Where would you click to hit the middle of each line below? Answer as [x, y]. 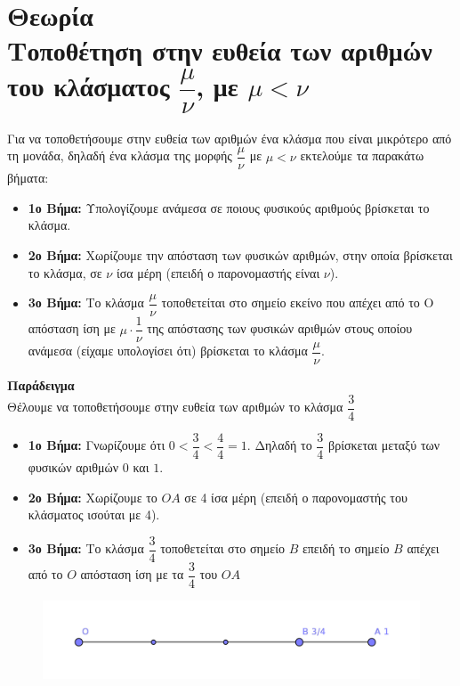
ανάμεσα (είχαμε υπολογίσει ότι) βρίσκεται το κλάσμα [168, 351]
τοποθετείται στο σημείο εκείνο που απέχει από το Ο [298, 302]
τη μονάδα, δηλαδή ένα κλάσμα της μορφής [120, 155]
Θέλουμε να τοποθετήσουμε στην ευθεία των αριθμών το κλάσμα [175, 407]
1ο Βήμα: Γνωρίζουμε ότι [97, 445]
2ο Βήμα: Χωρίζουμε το [93, 497]
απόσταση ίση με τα [132, 574]
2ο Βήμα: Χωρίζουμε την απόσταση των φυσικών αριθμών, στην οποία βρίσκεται [240, 254]
